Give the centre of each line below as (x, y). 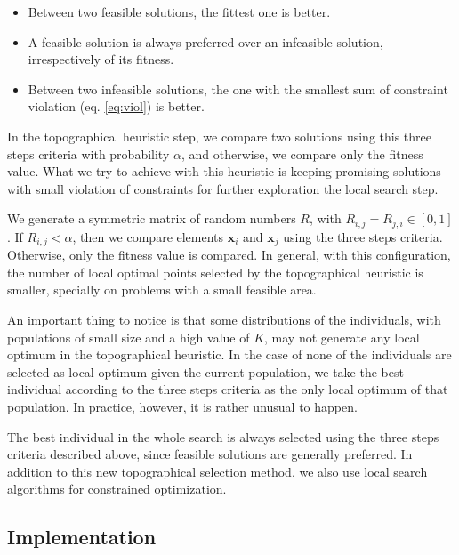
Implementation (82, 537)
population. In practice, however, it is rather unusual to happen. (182, 406)
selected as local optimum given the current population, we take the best (205, 371)
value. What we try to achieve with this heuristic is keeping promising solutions (224, 171)
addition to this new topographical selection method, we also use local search (217, 471)
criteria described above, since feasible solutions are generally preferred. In (210, 454)
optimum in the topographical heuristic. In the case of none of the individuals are (229, 354)
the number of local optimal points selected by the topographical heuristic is (215, 272)
